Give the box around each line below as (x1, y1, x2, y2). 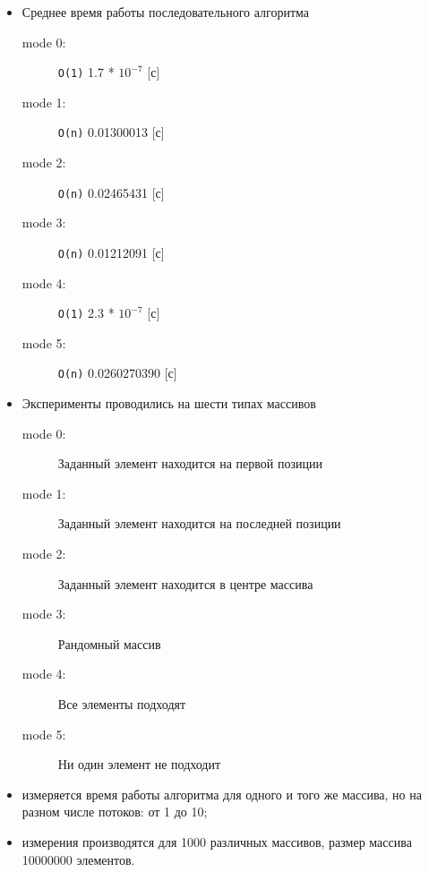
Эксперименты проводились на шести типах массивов (21, 394, 316, 413)
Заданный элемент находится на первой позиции (57, 454, 322, 473)
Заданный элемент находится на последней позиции (57, 514, 341, 533)
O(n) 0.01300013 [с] (57, 123, 165, 141)
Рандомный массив (57, 634, 161, 653)
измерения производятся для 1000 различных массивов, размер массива (21, 833, 412, 851)
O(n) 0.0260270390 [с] (57, 363, 177, 382)
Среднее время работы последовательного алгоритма (21, 3, 310, 21)
